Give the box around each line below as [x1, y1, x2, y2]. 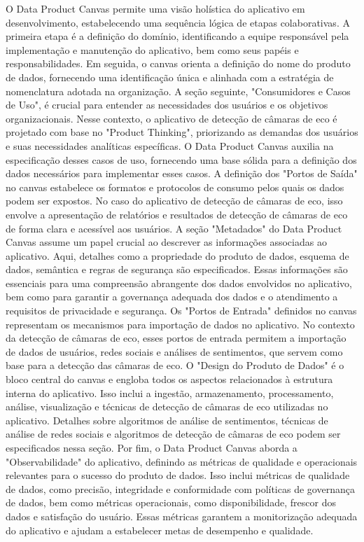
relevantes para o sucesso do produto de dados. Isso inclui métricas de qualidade [6, 468, 350, 482]
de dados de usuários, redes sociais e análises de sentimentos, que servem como [6, 344, 343, 359]
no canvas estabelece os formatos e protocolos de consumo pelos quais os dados [6, 179, 344, 194]
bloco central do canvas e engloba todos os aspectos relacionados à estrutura [6, 372, 333, 387]
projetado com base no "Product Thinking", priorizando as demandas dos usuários [6, 125, 358, 139]
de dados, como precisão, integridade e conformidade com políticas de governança [6, 481, 355, 496]
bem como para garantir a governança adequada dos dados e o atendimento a [6, 289, 338, 304]
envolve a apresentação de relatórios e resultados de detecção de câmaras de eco [6, 207, 348, 221]
